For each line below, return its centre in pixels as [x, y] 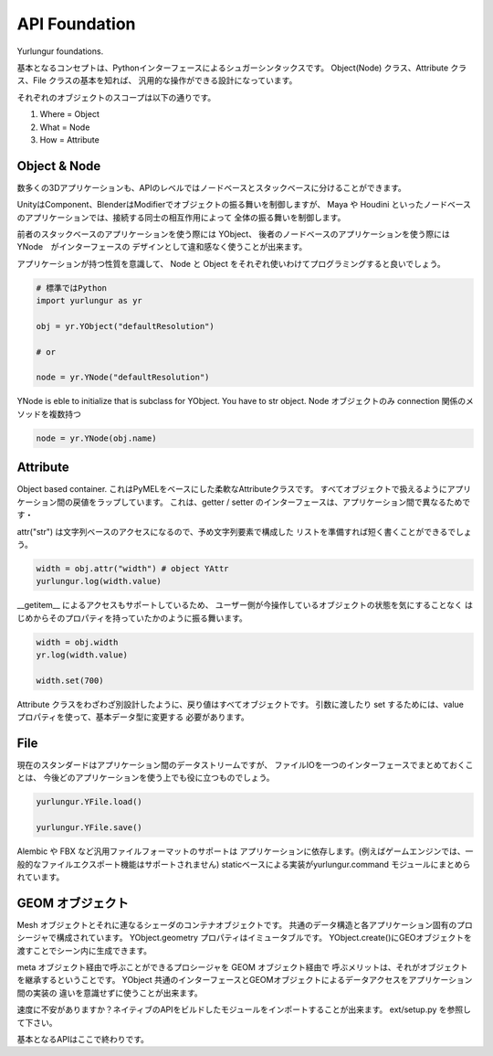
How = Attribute [69, 139]
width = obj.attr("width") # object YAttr [132, 568]
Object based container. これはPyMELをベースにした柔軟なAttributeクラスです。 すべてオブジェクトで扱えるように [232, 489]
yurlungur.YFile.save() [89, 828]
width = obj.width [77, 642]
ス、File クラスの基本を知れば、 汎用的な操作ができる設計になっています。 [157, 80]
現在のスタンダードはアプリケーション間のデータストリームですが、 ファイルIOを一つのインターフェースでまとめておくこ [245, 765]
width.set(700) [70, 680]
